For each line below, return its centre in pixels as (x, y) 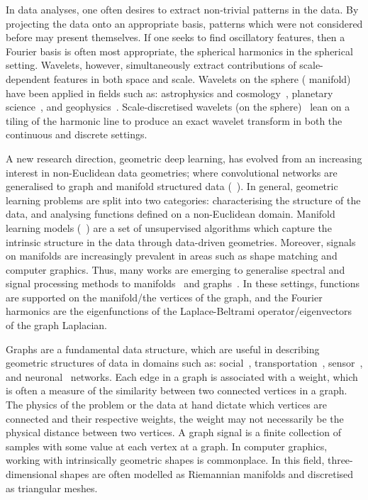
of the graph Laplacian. (56, 325)
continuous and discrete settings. (77, 134)
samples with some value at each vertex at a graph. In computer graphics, (167, 446)
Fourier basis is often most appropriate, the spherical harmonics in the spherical (179, 51)
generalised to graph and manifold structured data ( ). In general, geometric (172, 186)
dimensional (32, 474)
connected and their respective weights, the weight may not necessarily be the (175, 418)
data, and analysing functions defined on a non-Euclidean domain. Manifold (171, 214)
